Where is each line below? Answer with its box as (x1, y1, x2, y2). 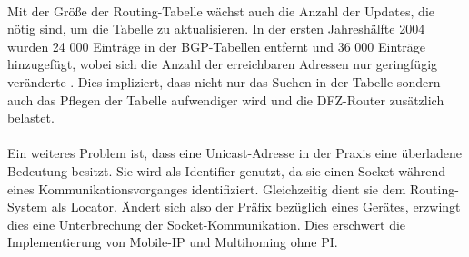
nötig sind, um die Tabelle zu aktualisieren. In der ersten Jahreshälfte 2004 (7, 19, 425, 38)
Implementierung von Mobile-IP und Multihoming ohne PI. (7, 232, 338, 252)
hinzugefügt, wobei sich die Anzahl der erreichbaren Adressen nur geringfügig (7, 54, 438, 74)
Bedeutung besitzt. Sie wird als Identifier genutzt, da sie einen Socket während (7, 161, 445, 180)
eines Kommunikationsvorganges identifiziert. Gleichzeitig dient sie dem (7, 179, 406, 198)
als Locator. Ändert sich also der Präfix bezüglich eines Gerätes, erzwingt (51, 197, 461, 216)
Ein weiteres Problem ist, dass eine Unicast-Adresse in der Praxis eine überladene (7, 143, 462, 163)
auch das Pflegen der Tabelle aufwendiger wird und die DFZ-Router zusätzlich (7, 90, 444, 109)
